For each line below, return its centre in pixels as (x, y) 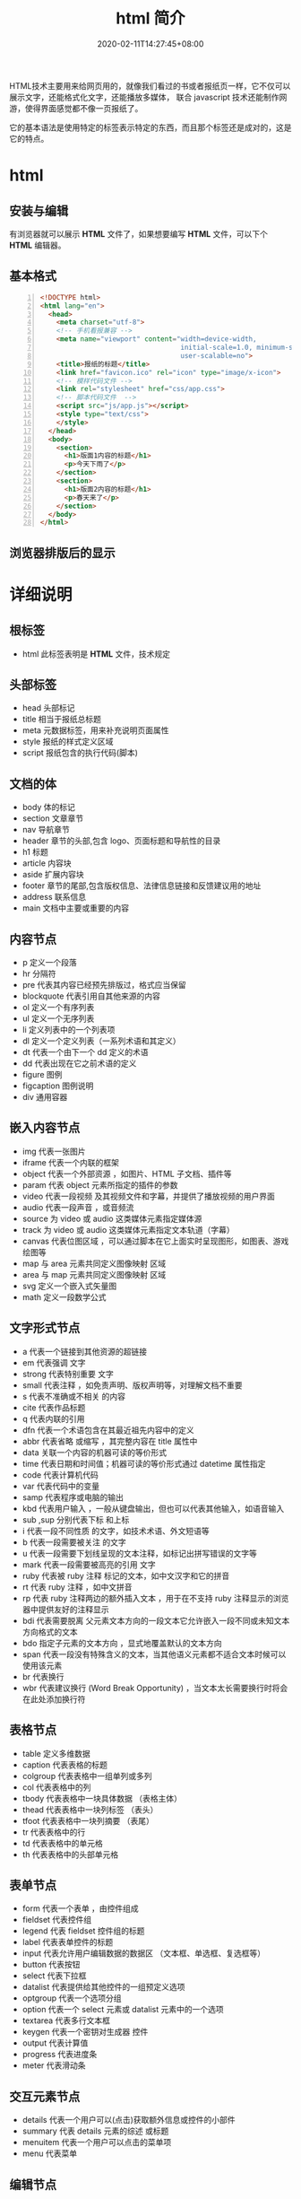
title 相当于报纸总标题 (61, 720)
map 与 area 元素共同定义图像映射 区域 (94, 1263)
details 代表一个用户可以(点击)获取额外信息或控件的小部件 (129, 2120)
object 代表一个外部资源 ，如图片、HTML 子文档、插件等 (127, 1174)
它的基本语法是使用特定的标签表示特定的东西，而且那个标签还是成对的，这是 (150, 127)
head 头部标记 (48, 708)
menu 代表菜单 (50, 2153)
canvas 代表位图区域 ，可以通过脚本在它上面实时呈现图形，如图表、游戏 (155, 1241)
